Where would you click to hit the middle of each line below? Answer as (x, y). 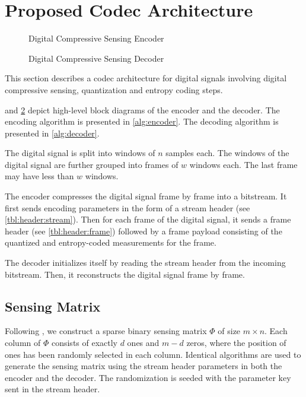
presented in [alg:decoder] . (52, 133)
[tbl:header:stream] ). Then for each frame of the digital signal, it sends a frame (148, 219)
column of (23, 343)
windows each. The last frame (243, 164)
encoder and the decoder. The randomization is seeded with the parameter (140, 377)
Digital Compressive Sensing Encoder (96, 38)
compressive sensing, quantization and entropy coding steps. (114, 89)
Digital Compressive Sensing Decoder (96, 58)
